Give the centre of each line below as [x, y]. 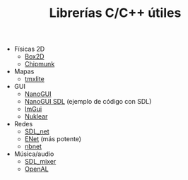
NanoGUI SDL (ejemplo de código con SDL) [88, 102]
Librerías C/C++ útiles [115, 13]
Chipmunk [40, 64]
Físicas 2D [29, 49]
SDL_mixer [40, 162]
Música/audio [34, 154]
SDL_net [37, 131]
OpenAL [36, 169]
